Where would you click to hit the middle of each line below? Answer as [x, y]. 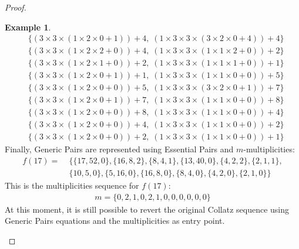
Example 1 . [28, 27]
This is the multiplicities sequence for [72, 185]
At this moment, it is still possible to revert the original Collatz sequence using [147, 209]
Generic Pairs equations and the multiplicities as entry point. [115, 221]
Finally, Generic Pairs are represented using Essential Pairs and [119, 149]
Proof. [16, 7]
